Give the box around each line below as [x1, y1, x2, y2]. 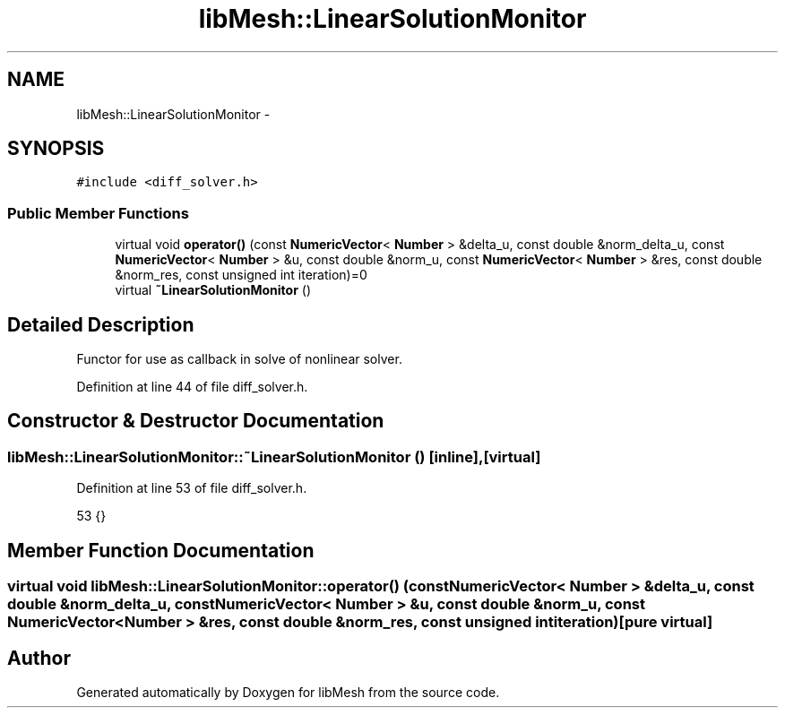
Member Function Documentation [7, 538, 315, 562]
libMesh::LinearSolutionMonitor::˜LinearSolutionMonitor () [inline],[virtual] [7, 447, 541, 466]
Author [7, 646, 71, 669]
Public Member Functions [7, 203, 189, 222]
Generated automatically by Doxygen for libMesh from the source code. [76, 684, 500, 700]
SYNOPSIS [7, 137, 105, 160]
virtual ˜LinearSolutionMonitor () [115, 282, 312, 298]
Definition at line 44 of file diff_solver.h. [76, 379, 308, 395]
